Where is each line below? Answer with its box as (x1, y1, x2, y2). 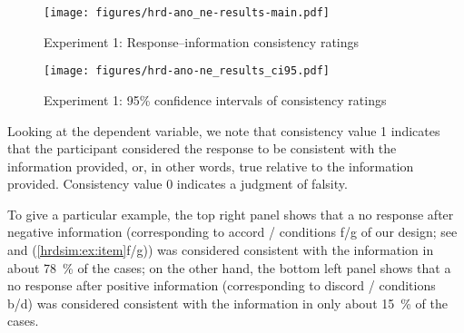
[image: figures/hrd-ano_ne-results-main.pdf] (44, 6, 330, 19)
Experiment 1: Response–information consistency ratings (44, 32, 360, 51)
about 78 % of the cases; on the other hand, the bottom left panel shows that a (7, 258, 451, 277)
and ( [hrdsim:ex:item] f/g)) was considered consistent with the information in (7, 240, 434, 260)
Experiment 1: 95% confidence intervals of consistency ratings (44, 90, 387, 109)
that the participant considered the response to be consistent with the (7, 139, 397, 158)
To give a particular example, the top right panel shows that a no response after (7, 204, 454, 223)
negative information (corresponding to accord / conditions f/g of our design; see (7, 222, 458, 241)
